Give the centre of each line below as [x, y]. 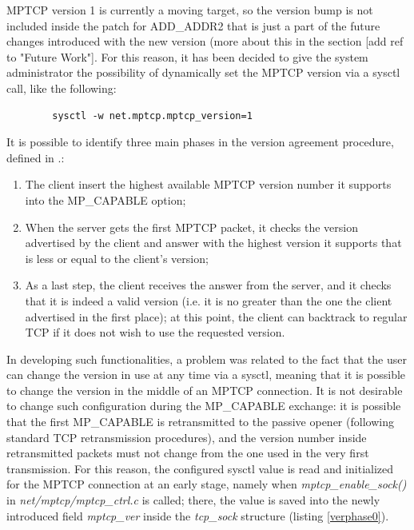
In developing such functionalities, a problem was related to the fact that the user [207, 359]
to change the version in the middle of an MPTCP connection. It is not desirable [205, 390]
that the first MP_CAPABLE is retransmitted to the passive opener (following [200, 422]
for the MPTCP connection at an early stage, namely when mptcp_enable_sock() [207, 484]
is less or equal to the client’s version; [117, 258]
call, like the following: [62, 88]
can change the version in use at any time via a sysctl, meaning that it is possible [206, 375]
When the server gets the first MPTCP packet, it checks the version [192, 227]
